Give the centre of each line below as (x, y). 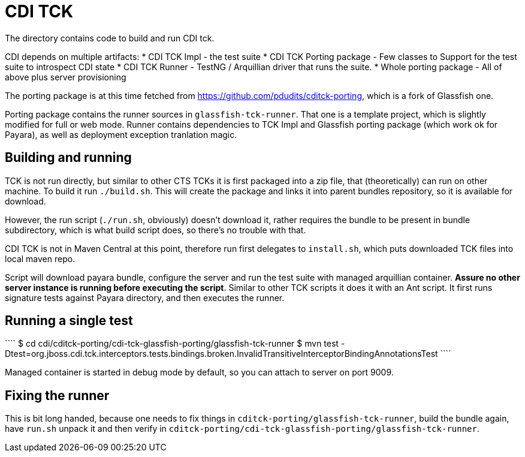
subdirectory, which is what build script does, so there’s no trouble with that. (156, 230)
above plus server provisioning (66, 77)
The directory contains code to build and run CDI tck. (110, 38)
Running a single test (69, 321)
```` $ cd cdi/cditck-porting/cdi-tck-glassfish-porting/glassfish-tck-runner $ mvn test (172, 344)
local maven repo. (40, 258)
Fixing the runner (57, 395)
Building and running (68, 158)
